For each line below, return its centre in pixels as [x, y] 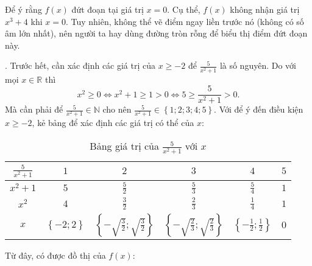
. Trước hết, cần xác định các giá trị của [80, 65]
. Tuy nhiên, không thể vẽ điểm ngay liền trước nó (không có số [185, 21]
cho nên [117, 109]
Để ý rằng [23, 9]
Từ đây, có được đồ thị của [55, 255]
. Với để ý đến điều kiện [259, 109]
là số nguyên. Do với [258, 65]
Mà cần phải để [34, 109]
